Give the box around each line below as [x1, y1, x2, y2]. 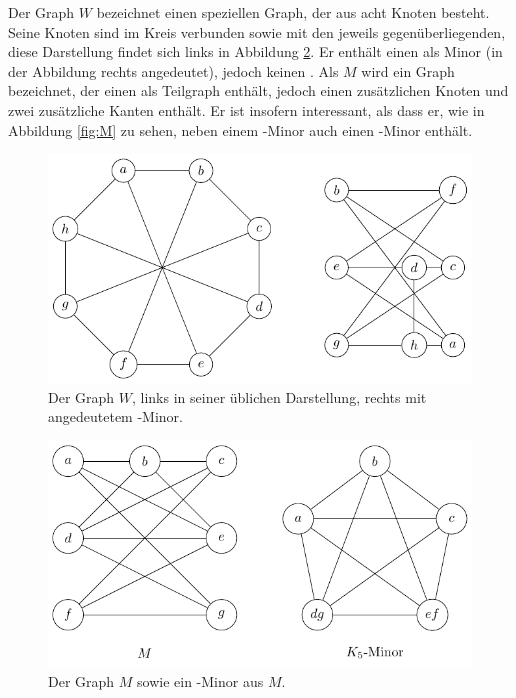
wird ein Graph [361, 60, 455, 81]
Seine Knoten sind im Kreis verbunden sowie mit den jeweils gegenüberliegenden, [8, 21, 506, 42]
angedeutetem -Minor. [48, 406, 183, 427]
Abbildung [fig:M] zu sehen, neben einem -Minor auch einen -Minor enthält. [8, 119, 473, 140]
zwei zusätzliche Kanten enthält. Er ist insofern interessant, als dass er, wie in [8, 99, 485, 120]
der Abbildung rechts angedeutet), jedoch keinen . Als [8, 60, 339, 81]
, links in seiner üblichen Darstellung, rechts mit [132, 386, 427, 407]
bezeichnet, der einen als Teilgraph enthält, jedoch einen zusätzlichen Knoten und [8, 80, 509, 101]
